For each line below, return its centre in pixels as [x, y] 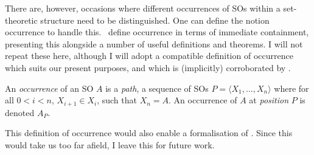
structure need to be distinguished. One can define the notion [155, 20]
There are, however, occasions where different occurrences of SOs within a [143, 8]
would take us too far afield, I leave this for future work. [110, 144]
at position [269, 100]
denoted [20, 112]
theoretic [21, 20]
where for [291, 88]
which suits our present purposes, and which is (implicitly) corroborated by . [148, 67]
